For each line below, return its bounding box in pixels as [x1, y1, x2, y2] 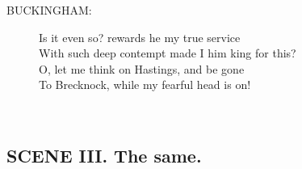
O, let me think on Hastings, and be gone [39, 60, 245, 77]
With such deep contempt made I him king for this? [39, 44, 296, 61]
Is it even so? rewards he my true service [39, 28, 241, 45]
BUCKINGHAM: [6, 2, 92, 18]
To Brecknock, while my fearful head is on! [39, 76, 251, 93]
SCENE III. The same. [6, 142, 202, 167]
